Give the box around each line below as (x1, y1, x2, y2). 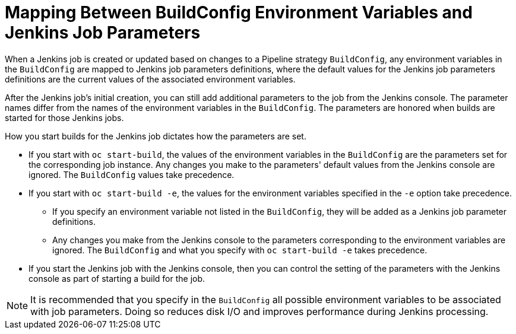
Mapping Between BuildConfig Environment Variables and (5, 2, 473, 23)
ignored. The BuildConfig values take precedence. (29, 169, 235, 180)
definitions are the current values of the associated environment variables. (5, 74, 296, 84)
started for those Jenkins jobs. (5, 112, 124, 123)
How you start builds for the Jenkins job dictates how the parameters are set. (5, 131, 306, 141)
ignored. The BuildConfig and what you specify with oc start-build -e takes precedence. (52, 244, 428, 255)
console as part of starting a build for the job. (29, 273, 205, 284)
